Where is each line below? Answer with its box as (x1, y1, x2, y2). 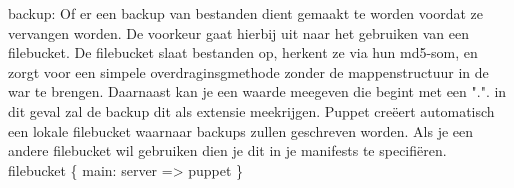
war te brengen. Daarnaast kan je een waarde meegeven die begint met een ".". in (8, 81, 507, 102)
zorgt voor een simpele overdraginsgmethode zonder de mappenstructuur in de (8, 61, 489, 82)
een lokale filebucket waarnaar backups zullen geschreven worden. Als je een (8, 120, 474, 141)
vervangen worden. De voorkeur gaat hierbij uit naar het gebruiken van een (8, 22, 469, 43)
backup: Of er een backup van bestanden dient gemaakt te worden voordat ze (8, 3, 484, 23)
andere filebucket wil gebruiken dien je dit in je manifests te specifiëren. (8, 140, 447, 161)
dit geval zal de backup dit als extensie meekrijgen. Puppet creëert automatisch (8, 100, 495, 121)
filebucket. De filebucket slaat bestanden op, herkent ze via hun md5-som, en (8, 42, 478, 63)
